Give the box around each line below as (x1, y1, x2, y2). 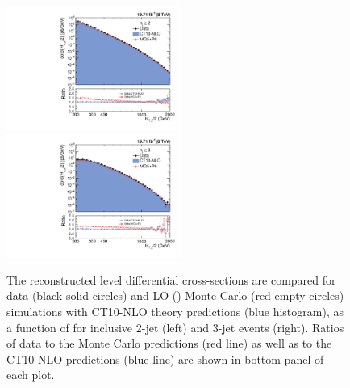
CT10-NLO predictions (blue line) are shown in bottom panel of (6, 350, 324, 367)
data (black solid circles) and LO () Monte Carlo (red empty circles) (6, 287, 344, 304)
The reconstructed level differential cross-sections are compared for (6, 271, 336, 288)
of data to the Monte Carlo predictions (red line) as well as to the (6, 335, 332, 352)
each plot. (6, 366, 55, 383)
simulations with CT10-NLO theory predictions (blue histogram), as (6, 303, 344, 319)
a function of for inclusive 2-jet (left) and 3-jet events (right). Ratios (6, 318, 344, 335)
